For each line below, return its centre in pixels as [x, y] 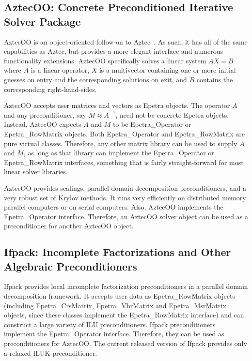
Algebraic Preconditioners [71, 266]
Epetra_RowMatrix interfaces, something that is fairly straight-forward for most [124, 162]
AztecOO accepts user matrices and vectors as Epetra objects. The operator [117, 105]
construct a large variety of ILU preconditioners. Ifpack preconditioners [110, 324]
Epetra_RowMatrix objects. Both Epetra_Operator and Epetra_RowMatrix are [125, 133]
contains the [215, 79]
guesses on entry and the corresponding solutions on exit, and [95, 79]
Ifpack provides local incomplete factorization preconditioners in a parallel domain [126, 286]
